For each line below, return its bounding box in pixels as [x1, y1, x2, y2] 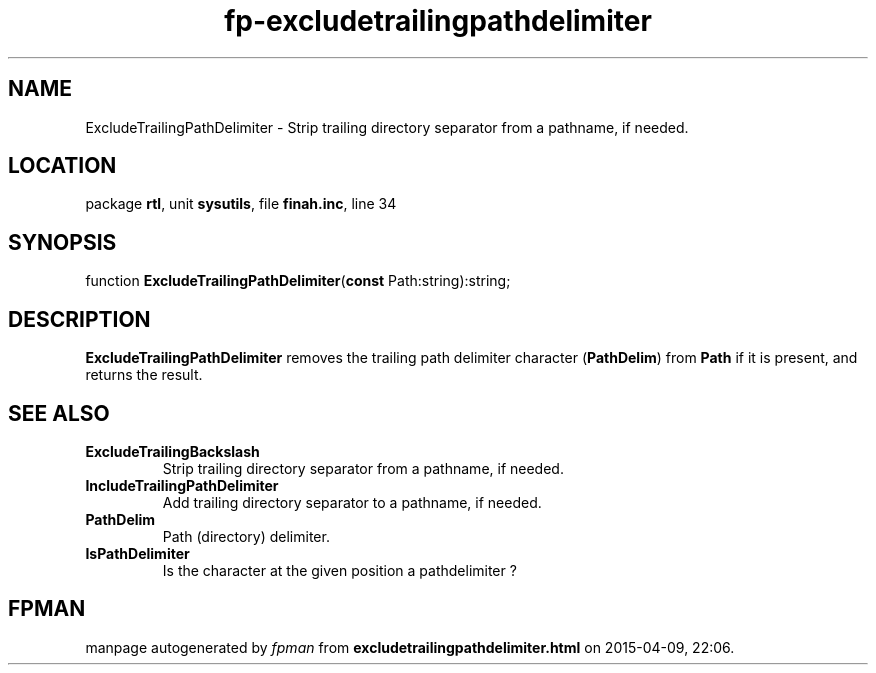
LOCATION [8, 153, 117, 179]
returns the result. [85, 366, 203, 384]
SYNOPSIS [8, 229, 117, 255]
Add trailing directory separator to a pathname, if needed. [162, 493, 542, 511]
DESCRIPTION [8, 306, 151, 332]
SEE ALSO [8, 400, 110, 426]
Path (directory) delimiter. [162, 527, 330, 545]
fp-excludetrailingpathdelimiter [224, 4, 652, 38]
